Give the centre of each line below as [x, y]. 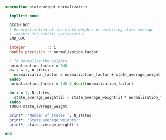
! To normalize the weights [39, 61]
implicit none [24, 16]
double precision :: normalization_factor [54, 52]
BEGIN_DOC [20, 25]
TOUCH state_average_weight [39, 106]
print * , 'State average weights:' [45, 120]
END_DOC [18, 39]
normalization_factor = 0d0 [39, 66]
